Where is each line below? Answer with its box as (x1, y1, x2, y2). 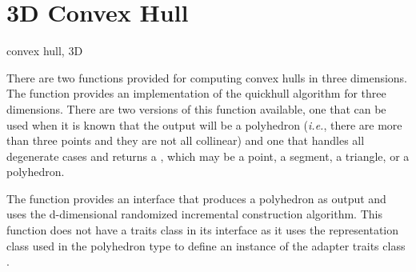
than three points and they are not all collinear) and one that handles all (6, 132, 365, 149)
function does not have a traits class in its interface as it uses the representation (6, 222, 399, 238)
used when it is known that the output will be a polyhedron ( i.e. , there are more (6, 116, 402, 133)
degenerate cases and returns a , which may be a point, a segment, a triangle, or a (6, 147, 410, 164)
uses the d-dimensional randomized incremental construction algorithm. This (6, 206, 382, 222)
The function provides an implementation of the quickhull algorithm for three (6, 85, 386, 102)
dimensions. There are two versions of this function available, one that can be (6, 100, 386, 117)
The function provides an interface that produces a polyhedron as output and (6, 190, 386, 206)
